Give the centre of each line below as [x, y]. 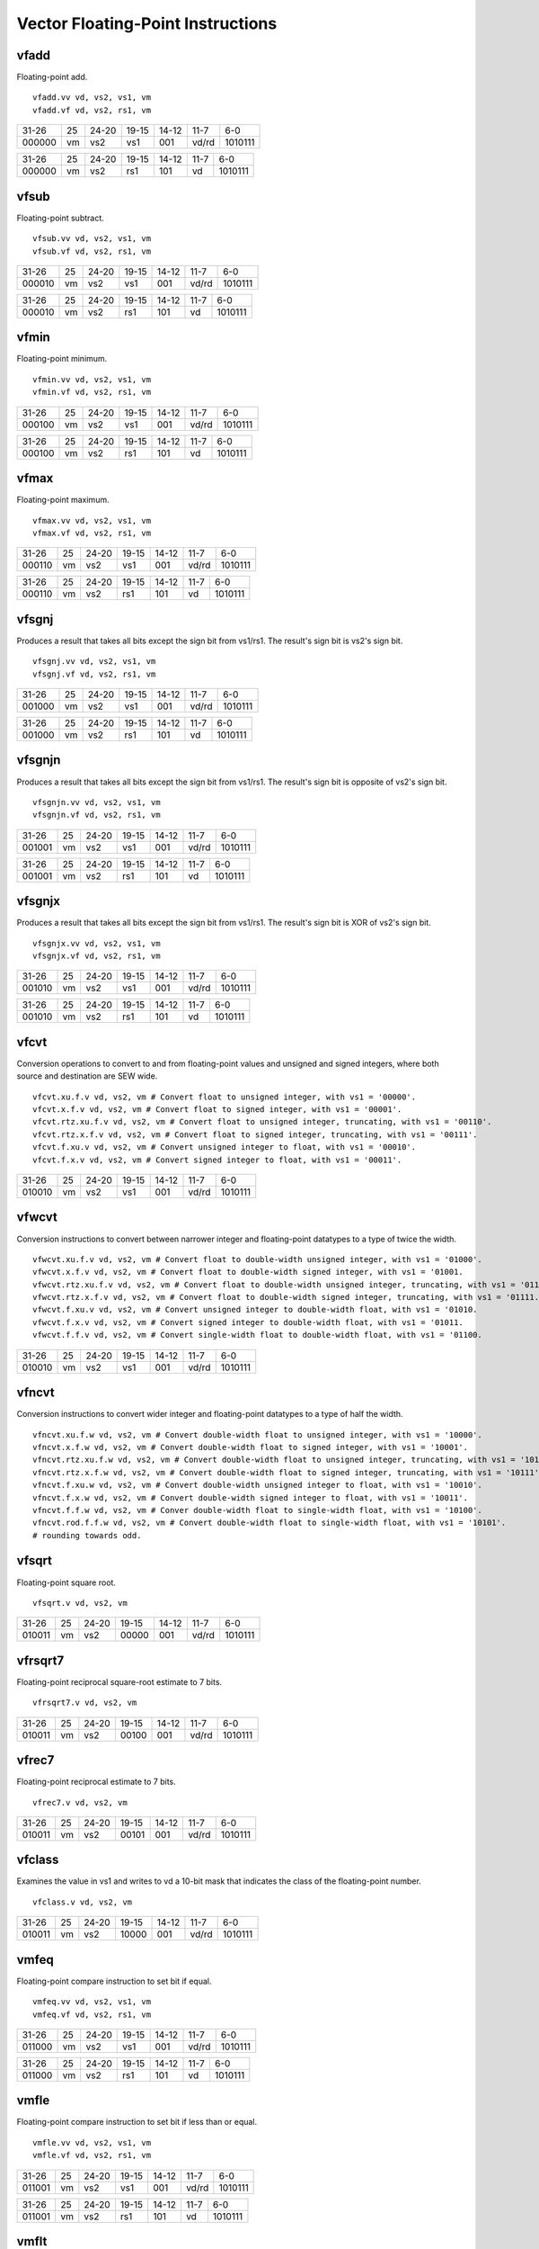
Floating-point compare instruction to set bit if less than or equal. [137, 2122]
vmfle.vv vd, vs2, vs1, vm [92, 2142]
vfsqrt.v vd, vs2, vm [80, 1603]
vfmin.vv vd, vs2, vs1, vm [92, 379]
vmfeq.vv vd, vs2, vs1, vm [92, 2002]
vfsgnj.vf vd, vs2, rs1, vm [94, 674]
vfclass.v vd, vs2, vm [83, 1902]
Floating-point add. [52, 77]
